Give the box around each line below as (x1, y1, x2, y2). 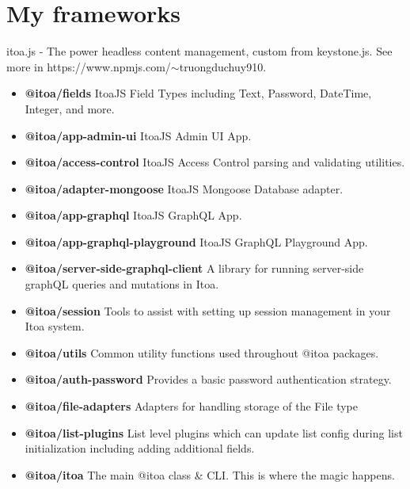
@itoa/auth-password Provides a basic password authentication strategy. (25, 371, 392, 388)
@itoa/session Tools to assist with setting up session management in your (25, 302, 391, 319)
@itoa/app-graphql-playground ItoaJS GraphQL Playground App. (25, 233, 368, 250)
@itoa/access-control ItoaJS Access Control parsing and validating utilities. (25, 154, 405, 170)
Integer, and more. (25, 100, 115, 117)
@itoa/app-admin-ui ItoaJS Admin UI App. (25, 127, 252, 143)
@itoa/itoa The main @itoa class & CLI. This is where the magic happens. (25, 466, 395, 483)
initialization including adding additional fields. (25, 440, 255, 457)
